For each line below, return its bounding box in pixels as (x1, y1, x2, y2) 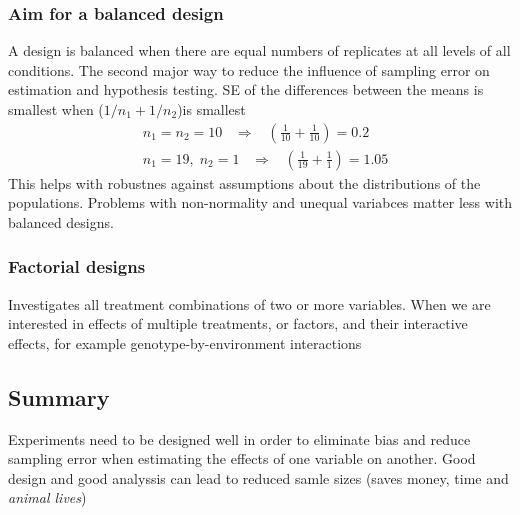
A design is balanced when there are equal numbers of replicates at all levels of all (8, 40, 511, 61)
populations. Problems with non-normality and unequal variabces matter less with (8, 192, 512, 213)
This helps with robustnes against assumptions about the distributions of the (8, 172, 481, 193)
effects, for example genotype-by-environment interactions (8, 332, 362, 353)
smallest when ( (8, 99, 104, 119)
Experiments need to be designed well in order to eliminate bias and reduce (8, 428, 471, 449)
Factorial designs (8, 254, 146, 279)
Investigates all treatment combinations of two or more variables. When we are (8, 293, 491, 314)
